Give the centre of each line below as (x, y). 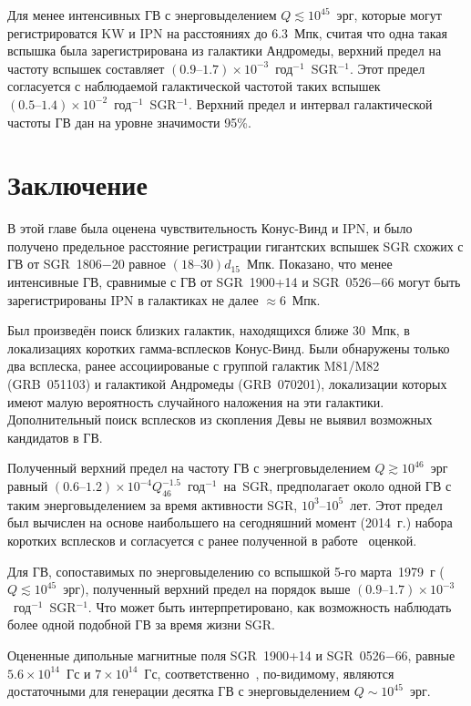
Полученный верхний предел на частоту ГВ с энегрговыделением (189, 468)
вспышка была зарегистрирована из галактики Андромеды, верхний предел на (225, 51)
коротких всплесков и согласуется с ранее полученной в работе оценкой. (212, 540)
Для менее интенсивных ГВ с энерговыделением (142, 15)
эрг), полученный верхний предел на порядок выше (207, 589)
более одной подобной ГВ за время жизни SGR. (141, 624)
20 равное (139, 264)
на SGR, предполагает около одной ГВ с (338, 486)
